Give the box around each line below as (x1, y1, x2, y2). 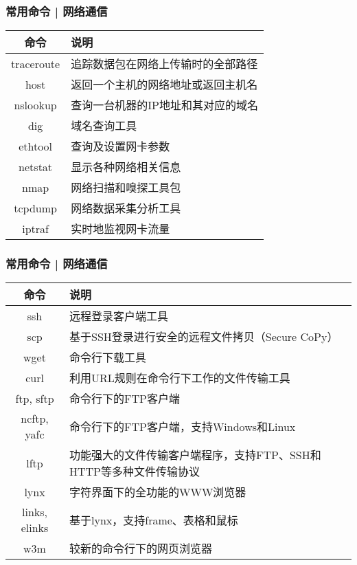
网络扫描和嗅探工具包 (71, 179, 181, 196)
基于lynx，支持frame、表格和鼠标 (69, 512, 238, 529)
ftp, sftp (15, 390, 54, 406)
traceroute (11, 55, 60, 71)
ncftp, (21, 410, 49, 427)
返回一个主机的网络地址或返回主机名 (71, 76, 258, 93)
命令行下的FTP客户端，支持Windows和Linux (69, 419, 296, 435)
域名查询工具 (71, 118, 137, 134)
